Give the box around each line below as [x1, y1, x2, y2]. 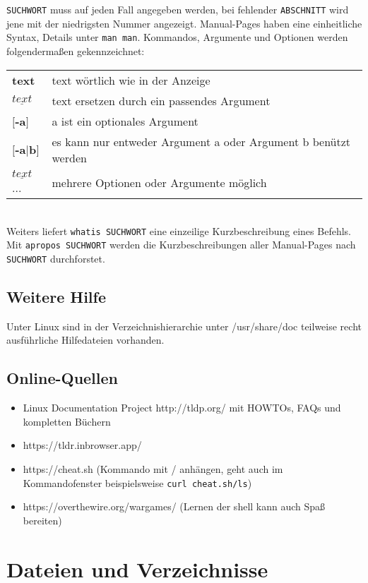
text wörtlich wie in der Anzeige [52, 71, 210, 88]
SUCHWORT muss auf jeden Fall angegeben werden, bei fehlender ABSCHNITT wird [6, 2, 349, 16]
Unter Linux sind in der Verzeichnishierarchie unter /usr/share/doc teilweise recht [6, 318, 362, 333]
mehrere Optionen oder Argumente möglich [52, 174, 267, 191]
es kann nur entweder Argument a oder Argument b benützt [52, 133, 351, 150]
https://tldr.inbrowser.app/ [23, 438, 142, 452]
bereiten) [23, 512, 62, 527]
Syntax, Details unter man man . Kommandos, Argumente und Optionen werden [6, 30, 348, 44]
